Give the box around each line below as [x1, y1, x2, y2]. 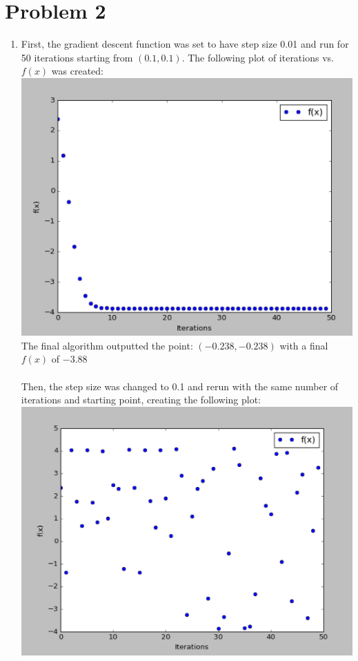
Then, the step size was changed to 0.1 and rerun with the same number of [21, 379, 339, 393]
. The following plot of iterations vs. [181, 50, 334, 64]
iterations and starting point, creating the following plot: [21, 392, 261, 407]
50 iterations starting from [21, 50, 133, 64]
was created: [51, 64, 103, 78]
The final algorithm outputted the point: [21, 338, 193, 352]
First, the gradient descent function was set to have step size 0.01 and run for [21, 37, 349, 51]
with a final [279, 338, 328, 352]
